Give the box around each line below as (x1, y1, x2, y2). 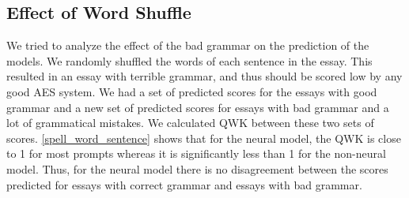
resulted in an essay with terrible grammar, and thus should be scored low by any (6, 68, 403, 84)
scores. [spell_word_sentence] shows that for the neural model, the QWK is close (6, 129, 401, 146)
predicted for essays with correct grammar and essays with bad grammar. (6, 176, 362, 192)
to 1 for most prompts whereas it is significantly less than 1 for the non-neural (6, 145, 386, 162)
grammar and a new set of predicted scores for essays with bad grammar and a (6, 99, 389, 115)
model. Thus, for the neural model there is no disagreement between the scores (6, 160, 388, 177)
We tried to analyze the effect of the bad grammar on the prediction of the (6, 37, 369, 54)
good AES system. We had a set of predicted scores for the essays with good (6, 83, 377, 99)
